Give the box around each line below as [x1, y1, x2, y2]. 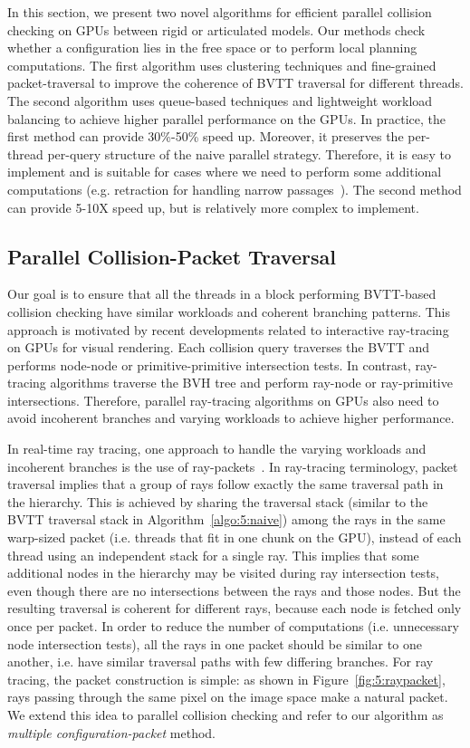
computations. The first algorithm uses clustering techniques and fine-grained [7, 55, 436, 74]
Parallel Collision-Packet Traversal [7, 242, 336, 270]
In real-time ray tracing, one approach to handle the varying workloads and [7, 439, 427, 458]
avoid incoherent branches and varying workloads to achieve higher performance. [7, 408, 455, 427]
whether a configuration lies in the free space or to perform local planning [7, 38, 417, 57]
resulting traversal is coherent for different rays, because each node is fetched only [7, 599, 462, 618]
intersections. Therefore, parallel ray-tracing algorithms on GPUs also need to [7, 390, 439, 409]
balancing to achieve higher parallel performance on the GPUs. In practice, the [7, 109, 446, 128]
